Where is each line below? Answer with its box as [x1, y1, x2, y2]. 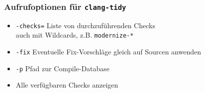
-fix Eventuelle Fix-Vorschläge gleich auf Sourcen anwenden [15, 46, 201, 57]
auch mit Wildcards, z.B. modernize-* [15, 30, 134, 40]
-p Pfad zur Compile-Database [15, 63, 110, 73]
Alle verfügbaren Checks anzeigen [15, 80, 118, 90]
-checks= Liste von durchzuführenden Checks [15, 20, 155, 30]
